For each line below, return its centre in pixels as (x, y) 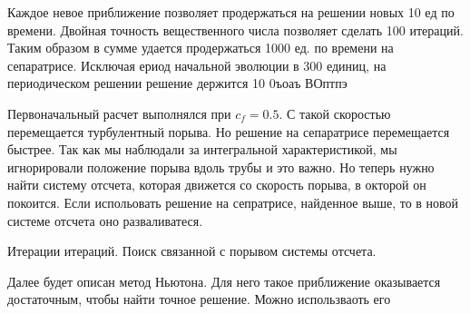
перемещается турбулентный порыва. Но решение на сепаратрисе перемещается (229, 131)
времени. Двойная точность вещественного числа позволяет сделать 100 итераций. (235, 29)
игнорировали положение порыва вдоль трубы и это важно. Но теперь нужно (221, 167)
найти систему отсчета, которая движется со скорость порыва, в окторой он (217, 185)
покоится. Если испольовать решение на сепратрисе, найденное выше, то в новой (233, 202)
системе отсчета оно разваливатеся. (105, 220)
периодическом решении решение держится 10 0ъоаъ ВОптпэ (177, 83)
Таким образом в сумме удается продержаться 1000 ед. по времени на (201, 48)
